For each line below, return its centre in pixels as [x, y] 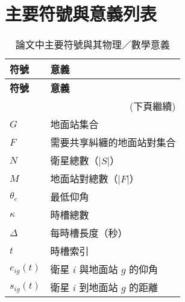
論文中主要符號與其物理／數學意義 [92, 45]
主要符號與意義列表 [81, 14]
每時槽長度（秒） [89, 233]
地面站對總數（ [84, 179]
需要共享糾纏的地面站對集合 [113, 143]
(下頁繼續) [152, 106]
